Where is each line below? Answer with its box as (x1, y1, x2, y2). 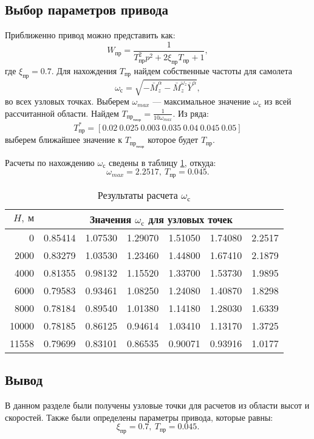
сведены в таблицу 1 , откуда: (108, 156, 216, 168)
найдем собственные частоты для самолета (134, 64, 292, 77)
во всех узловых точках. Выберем (5, 95, 129, 108)
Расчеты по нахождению (5, 156, 95, 168)
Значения (89, 212, 132, 226)
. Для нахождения (51, 64, 117, 77)
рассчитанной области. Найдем (5, 106, 119, 119)
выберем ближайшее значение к (5, 133, 122, 146)
